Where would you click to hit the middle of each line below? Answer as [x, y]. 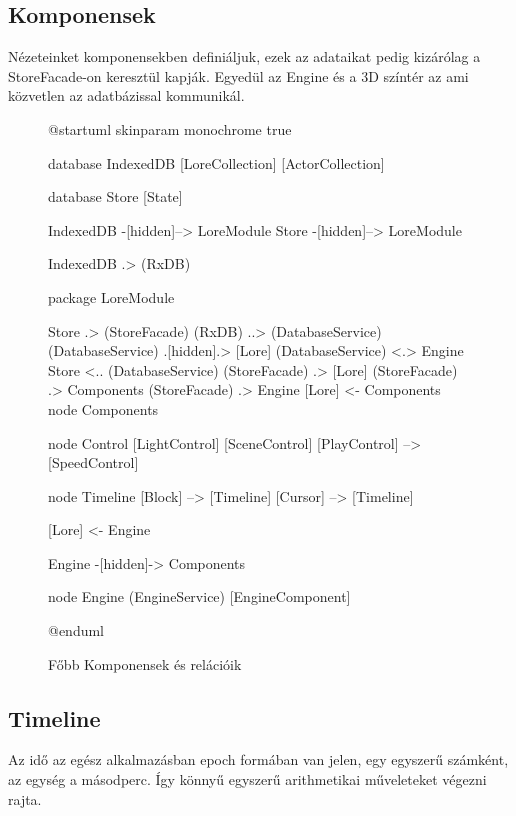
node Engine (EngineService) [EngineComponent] [199, 596]
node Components [103, 408]
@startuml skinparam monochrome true [170, 128]
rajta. [25, 798]
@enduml [76, 630]
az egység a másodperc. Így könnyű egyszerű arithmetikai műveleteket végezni [247, 779]
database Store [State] [115, 196]
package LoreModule [111, 296]
